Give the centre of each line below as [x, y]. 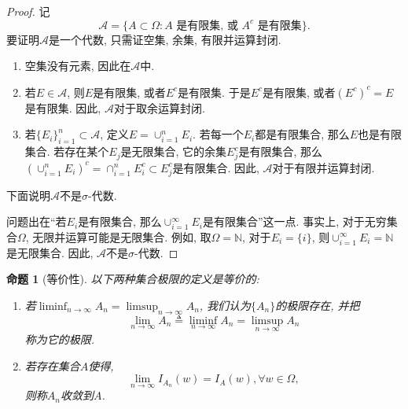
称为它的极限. [60, 339]
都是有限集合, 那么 [302, 134]
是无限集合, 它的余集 [174, 151]
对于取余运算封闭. [159, 107]
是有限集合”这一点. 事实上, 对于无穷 [295, 221]
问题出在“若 [37, 221]
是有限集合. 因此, [216, 167]
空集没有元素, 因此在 [78, 66]
